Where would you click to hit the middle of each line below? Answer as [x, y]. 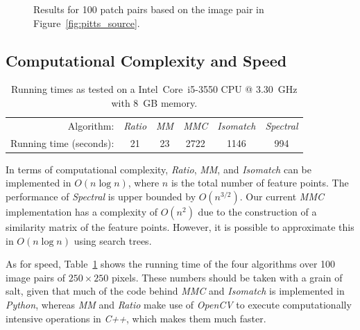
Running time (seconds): [62, 142]
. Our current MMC [282, 196]
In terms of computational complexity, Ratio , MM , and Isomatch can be [158, 169]
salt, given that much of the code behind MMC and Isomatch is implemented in [175, 291]
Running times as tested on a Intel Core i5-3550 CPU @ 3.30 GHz [154, 89]
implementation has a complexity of [82, 211]
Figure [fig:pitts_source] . [87, 23]
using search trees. [113, 240]
